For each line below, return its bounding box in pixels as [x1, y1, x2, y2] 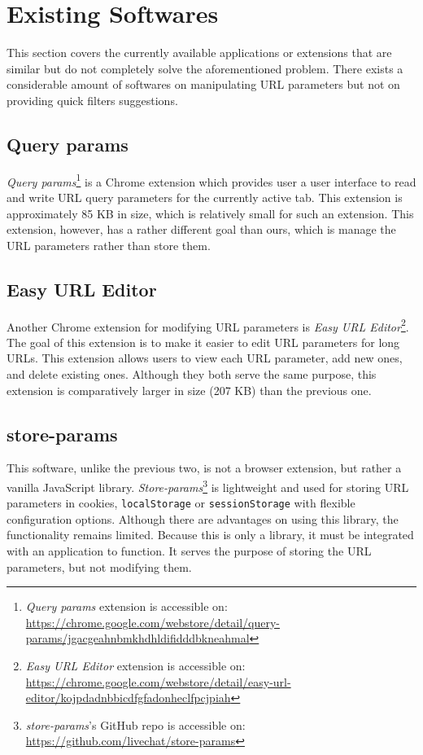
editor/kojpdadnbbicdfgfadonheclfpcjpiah [25, 689, 231, 706]
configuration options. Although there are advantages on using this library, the [7, 510, 399, 527]
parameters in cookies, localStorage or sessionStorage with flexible [7, 494, 355, 511]
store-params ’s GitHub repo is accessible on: [25, 716, 246, 733]
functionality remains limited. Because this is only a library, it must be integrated [7, 526, 414, 543]
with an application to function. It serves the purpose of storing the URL [7, 542, 372, 560]
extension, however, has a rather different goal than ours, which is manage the [7, 221, 396, 238]
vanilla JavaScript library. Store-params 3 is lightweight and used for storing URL [7, 476, 409, 495]
